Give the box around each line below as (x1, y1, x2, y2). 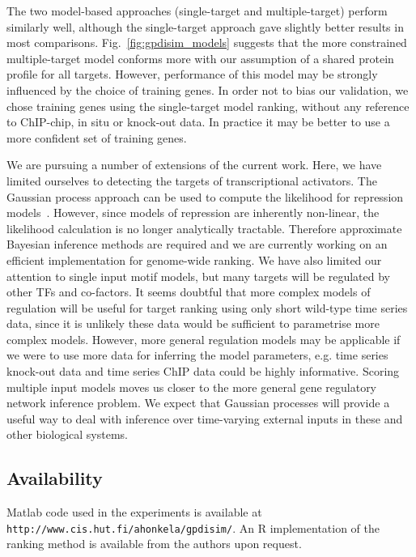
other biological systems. (6, 426, 128, 443)
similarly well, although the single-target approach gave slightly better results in (6, 18, 404, 35)
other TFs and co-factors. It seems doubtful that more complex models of (6, 283, 371, 300)
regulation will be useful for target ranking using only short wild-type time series (6, 299, 408, 316)
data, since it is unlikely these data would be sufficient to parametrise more (6, 315, 380, 332)
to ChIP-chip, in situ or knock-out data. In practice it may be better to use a (6, 113, 390, 130)
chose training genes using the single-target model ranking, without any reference (6, 97, 410, 114)
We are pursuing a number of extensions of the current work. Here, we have (6, 156, 382, 173)
